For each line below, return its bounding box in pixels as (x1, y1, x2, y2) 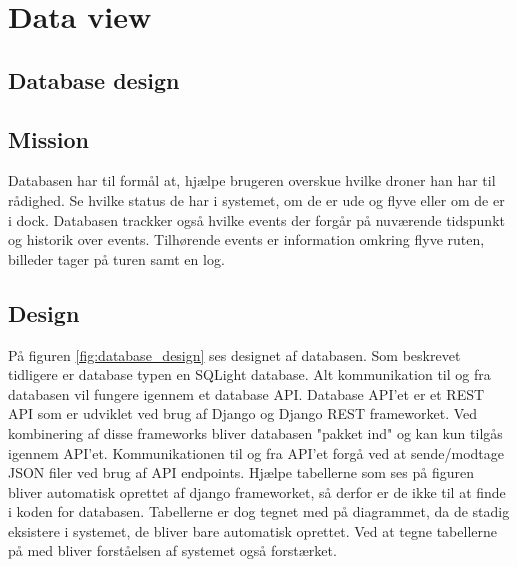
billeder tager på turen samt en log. (8, 248, 225, 269)
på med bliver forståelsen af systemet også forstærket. (8, 540, 337, 561)
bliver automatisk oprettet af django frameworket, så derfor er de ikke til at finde (8, 481, 506, 502)
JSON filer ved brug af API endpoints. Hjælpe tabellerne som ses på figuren (8, 462, 474, 483)
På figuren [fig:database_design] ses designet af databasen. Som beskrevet (8, 344, 461, 365)
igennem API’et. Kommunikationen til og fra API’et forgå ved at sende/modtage (8, 442, 504, 463)
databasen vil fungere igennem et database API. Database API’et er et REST (8, 383, 485, 404)
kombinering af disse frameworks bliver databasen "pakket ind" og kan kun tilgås (8, 422, 503, 443)
